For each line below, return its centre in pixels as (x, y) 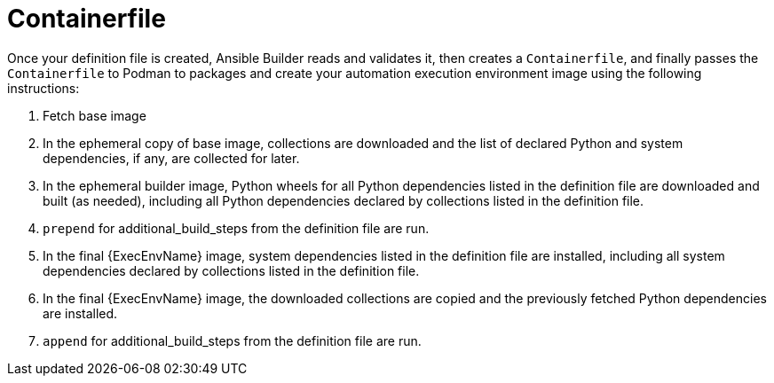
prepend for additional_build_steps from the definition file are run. (236, 228)
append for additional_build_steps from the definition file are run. (232, 340)
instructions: (43, 88)
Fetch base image (95, 115)
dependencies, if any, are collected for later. (171, 158)
